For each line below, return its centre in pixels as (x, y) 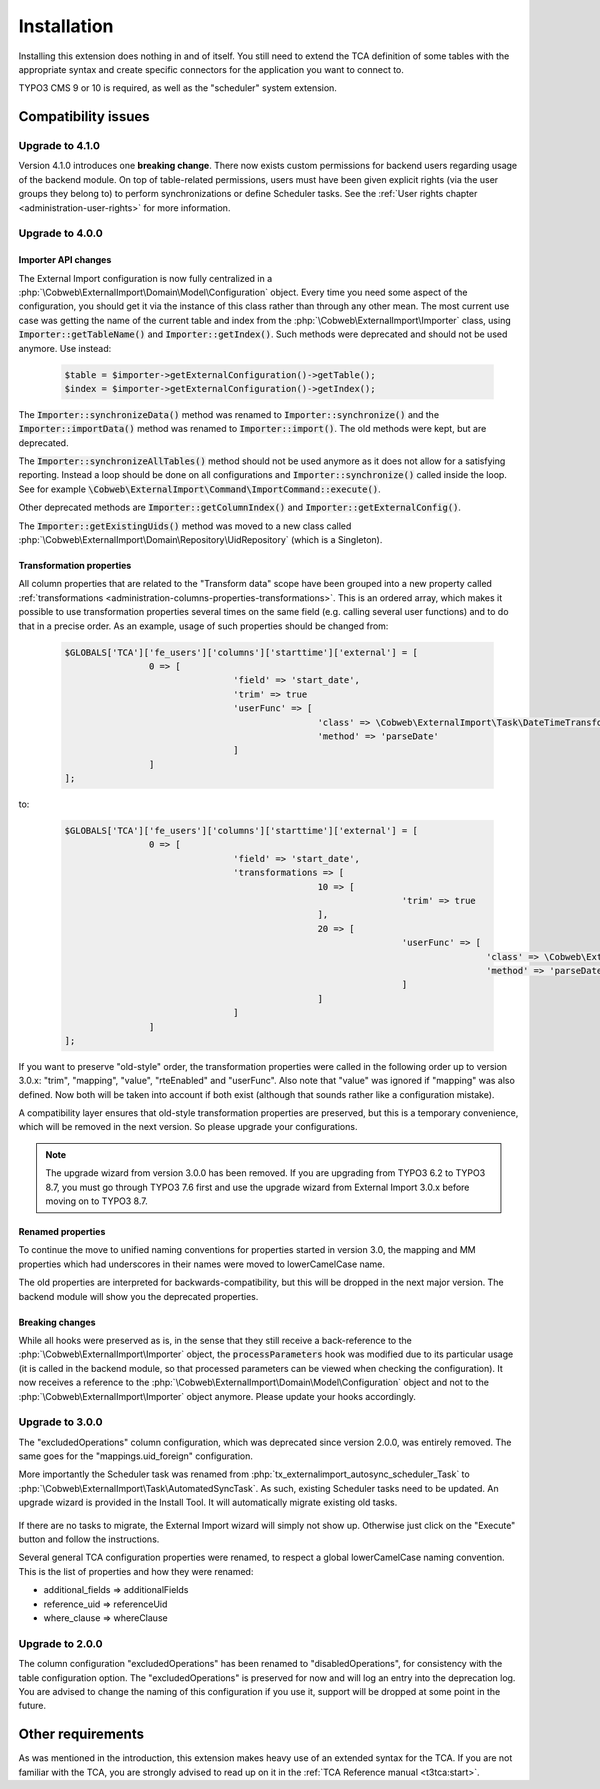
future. (32, 1706)
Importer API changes (65, 260)
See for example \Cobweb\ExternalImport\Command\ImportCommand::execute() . (199, 489)
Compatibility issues (84, 116)
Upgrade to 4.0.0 (61, 233)
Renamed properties (62, 1232)
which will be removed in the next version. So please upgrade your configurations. (188, 1127)
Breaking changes (57, 1322)
